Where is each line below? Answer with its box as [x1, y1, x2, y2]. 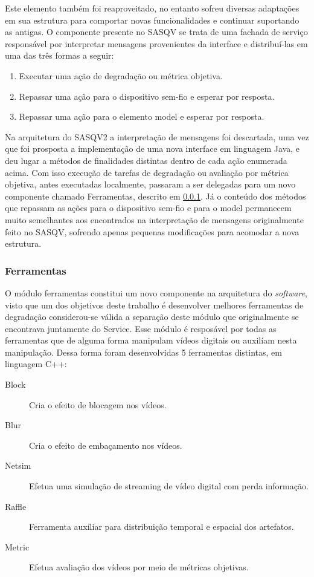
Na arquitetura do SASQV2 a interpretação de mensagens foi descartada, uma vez [5, 130, 309, 143]
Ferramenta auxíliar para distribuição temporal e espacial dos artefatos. [29, 520, 294, 533]
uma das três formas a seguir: [5, 49, 114, 62]
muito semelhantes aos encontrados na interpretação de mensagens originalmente [5, 213, 304, 226]
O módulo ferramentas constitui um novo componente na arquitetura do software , [5, 286, 307, 299]
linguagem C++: [5, 357, 67, 370]
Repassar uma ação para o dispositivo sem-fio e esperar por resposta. [19, 90, 275, 102]
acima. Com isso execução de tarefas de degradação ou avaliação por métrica [5, 166, 289, 178]
